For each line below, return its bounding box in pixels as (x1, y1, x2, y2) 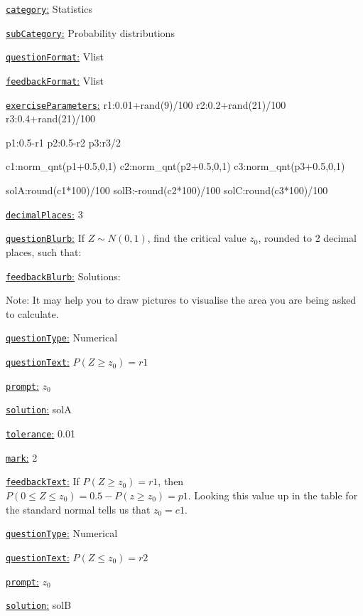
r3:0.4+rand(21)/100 (6, 111, 96, 126)
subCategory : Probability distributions (6, 25, 175, 40)
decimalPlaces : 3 (6, 206, 83, 221)
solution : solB (6, 598, 72, 612)
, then (158, 474, 184, 489)
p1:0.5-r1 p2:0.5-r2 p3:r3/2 (6, 134, 121, 149)
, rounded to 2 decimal (258, 230, 357, 245)
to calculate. (6, 306, 59, 321)
